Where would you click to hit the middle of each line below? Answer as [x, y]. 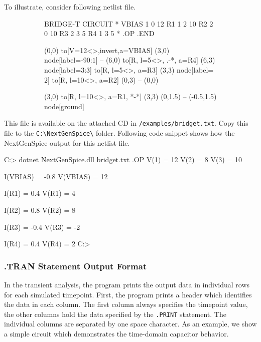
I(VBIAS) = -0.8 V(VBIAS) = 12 [56, 176]
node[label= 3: [66, 69]
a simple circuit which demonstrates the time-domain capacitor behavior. [116, 334]
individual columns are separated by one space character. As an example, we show [130, 324]
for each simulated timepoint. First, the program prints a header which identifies [128, 294]
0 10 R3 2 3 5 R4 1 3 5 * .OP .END [99, 33]
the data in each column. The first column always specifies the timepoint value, [126, 304]
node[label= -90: [68, 60]
